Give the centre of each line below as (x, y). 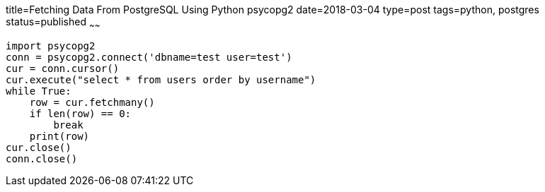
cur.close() (39, 147)
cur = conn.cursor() (63, 68)
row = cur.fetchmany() (92, 102)
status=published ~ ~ (53, 23)
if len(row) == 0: (80, 113)
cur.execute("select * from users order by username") (161, 79)
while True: (39, 91)
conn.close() (42, 158)
